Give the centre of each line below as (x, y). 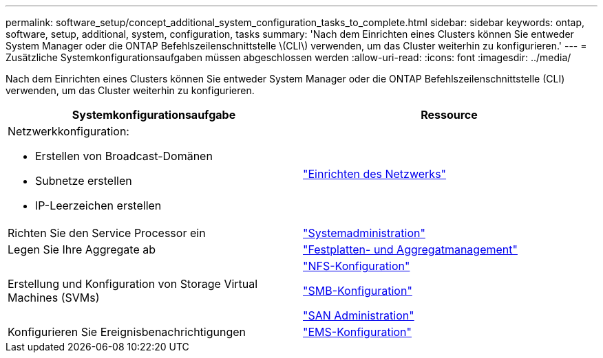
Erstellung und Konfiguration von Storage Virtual (133, 284)
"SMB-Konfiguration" (358, 291)
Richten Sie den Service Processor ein (107, 233)
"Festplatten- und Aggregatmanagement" (410, 249)
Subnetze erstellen (84, 181)
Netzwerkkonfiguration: (68, 131)
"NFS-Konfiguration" (357, 266)
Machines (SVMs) (54, 298)
